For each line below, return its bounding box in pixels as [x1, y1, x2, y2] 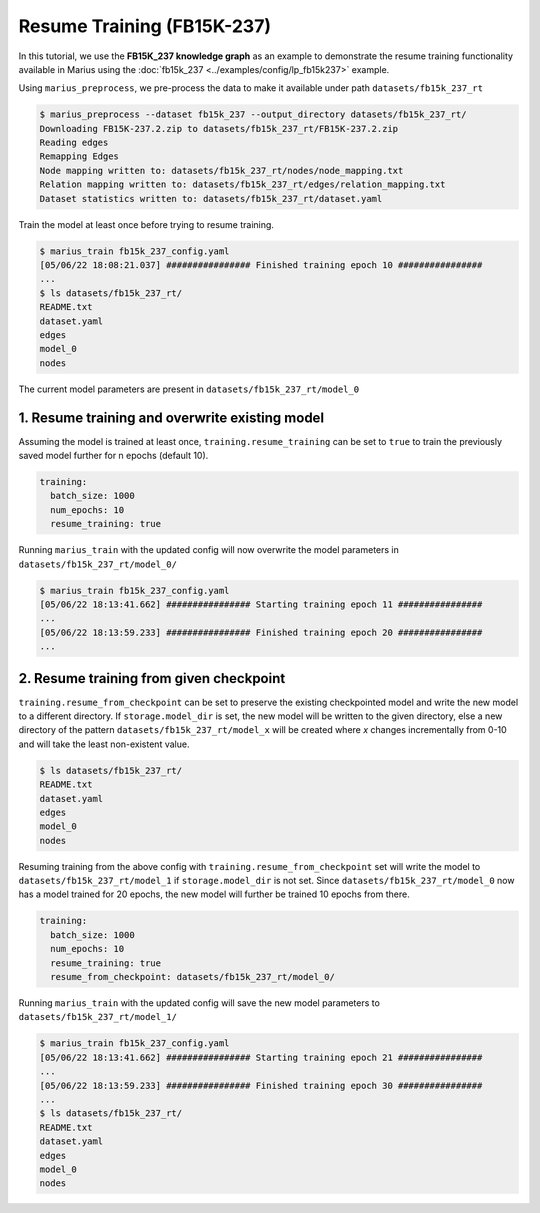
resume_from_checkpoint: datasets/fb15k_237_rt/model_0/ [50, 971, 335, 983]
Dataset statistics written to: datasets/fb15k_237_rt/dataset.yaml [39, 193, 383, 204]
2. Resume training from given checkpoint [18, 670, 286, 687]
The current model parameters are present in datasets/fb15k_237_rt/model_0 [18, 383, 360, 395]
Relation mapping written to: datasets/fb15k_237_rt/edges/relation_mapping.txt [39, 179, 446, 190]
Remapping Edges [39, 151, 120, 162]
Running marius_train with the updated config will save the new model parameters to [18, 997, 380, 1009]
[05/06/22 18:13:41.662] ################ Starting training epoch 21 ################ [39, 1051, 483, 1063]
